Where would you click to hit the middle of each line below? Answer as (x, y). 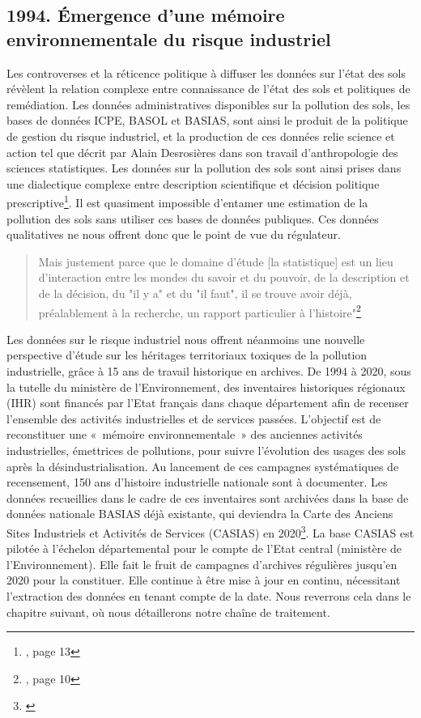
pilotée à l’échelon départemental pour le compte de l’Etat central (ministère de (204, 548)
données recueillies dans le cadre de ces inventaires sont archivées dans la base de (208, 497)
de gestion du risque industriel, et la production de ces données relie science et (201, 136)
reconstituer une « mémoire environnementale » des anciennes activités (185, 434)
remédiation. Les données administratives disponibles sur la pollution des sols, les (208, 104)
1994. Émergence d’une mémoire (146, 15)
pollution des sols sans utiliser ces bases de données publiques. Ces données (193, 218)
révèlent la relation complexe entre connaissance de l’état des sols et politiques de (208, 89)
